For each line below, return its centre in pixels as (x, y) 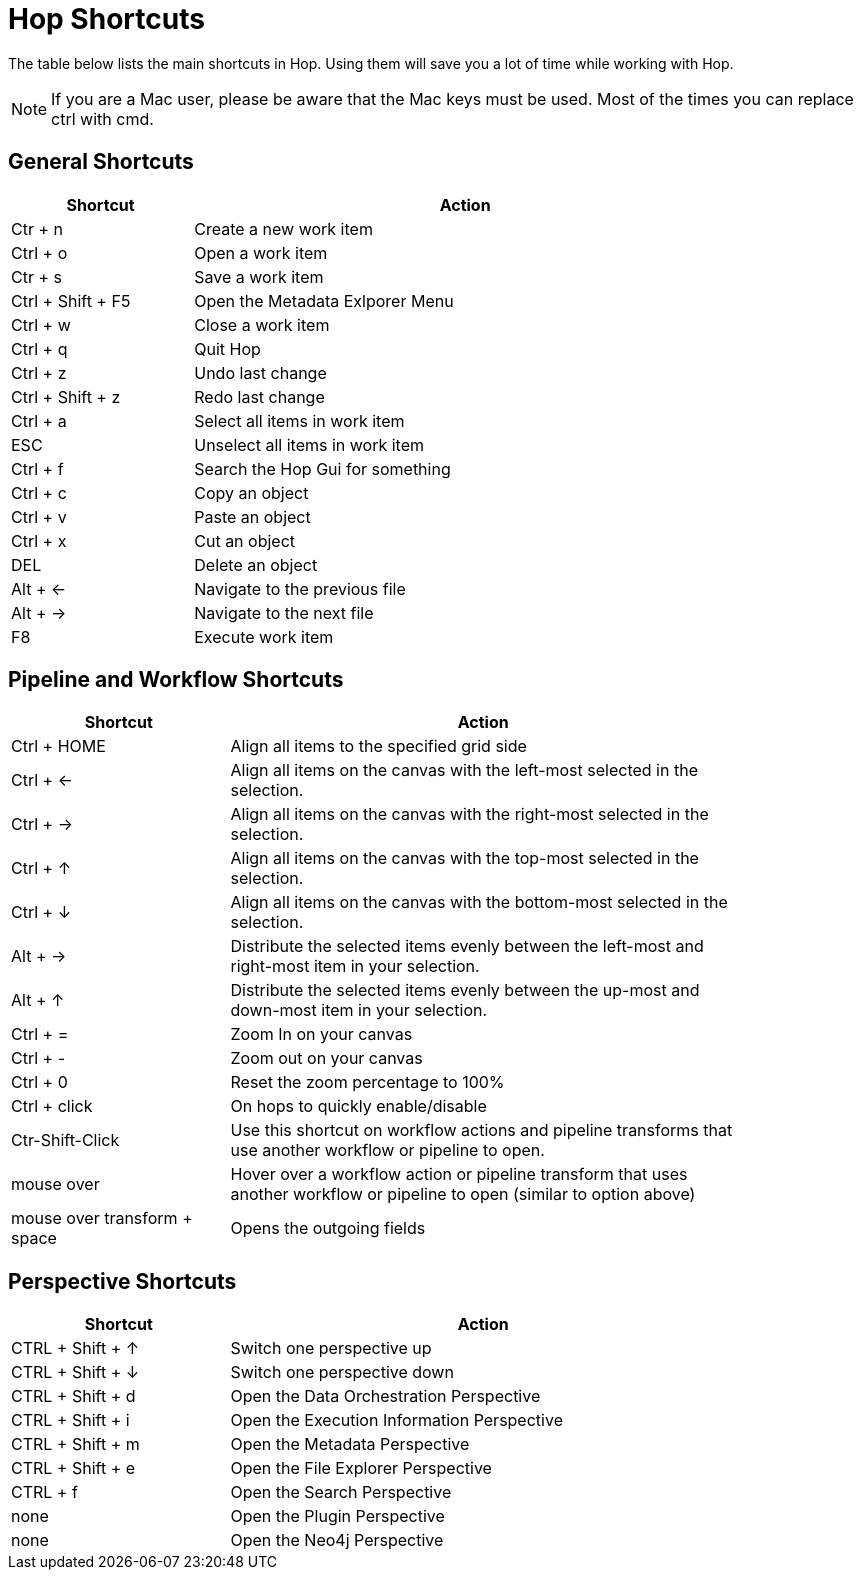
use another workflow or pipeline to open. (387, 1150)
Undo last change (260, 372)
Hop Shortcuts (106, 19)
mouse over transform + (102, 1218)
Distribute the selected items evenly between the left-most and (467, 946)
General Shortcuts (101, 162)
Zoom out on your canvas (326, 1058)
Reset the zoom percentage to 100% (367, 1082)
